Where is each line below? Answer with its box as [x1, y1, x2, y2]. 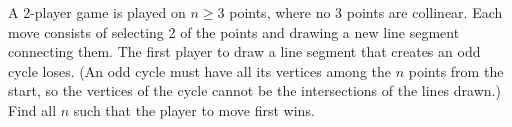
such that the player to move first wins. [73, 99, 315, 120]
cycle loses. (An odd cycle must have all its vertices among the [8, 60, 392, 81]
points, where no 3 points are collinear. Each [229, 2, 503, 22]
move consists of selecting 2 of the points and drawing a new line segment [8, 21, 460, 42]
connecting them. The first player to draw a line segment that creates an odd [8, 41, 481, 62]
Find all [8, 99, 57, 120]
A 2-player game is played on [8, 2, 186, 22]
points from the [408, 60, 504, 81]
